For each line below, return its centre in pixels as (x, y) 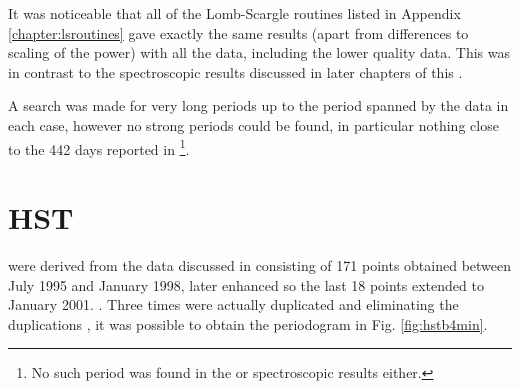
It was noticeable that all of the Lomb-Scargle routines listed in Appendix (234, 13)
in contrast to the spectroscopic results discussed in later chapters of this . (235, 71)
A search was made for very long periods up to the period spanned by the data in (258, 105)
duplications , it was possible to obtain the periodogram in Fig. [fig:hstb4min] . (248, 323)
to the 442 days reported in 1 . (99, 147)
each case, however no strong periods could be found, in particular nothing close (253, 124)
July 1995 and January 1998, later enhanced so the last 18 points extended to (246, 284)
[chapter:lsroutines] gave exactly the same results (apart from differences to (238, 32)
